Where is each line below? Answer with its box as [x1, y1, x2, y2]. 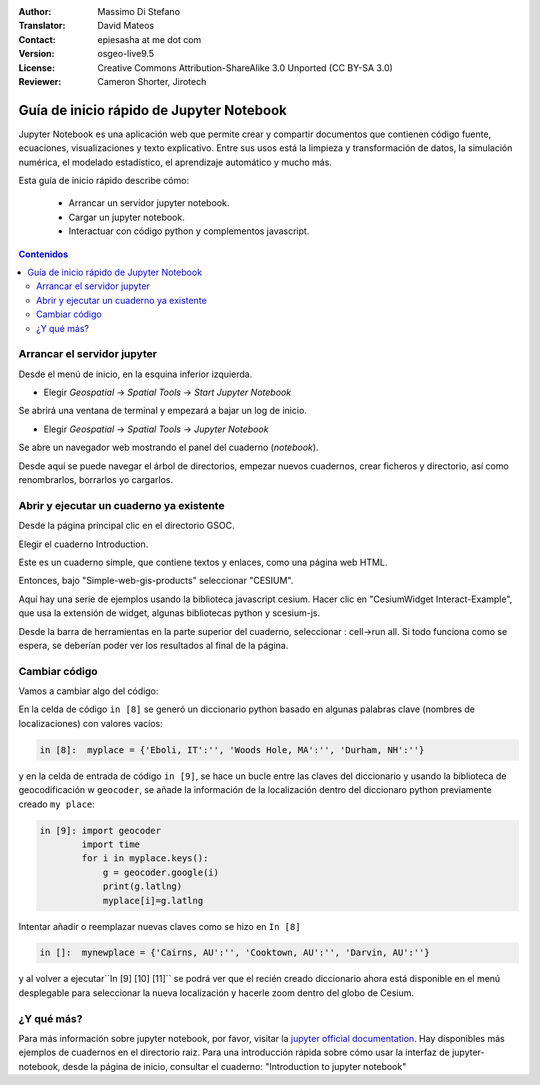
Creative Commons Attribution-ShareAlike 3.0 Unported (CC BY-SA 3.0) [97, 61, 394, 74]
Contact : [18, 33, 57, 45]
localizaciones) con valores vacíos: [18, 717, 164, 729]
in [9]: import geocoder [39, 825, 162, 836]
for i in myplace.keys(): [81, 853, 209, 864]
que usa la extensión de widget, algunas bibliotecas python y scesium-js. [18, 607, 321, 619]
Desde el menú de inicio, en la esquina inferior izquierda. [18, 368, 253, 380]
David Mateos [97, 20, 155, 32]
